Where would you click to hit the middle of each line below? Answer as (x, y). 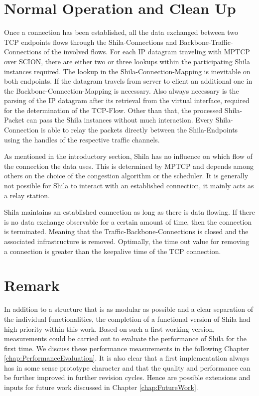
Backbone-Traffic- (206, 42)
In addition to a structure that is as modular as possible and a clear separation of (129, 309)
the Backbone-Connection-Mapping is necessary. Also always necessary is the (122, 90)
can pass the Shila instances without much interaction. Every (120, 120)
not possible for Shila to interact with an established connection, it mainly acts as (129, 186)
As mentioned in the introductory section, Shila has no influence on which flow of (128, 156)
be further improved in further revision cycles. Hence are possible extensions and (127, 377)
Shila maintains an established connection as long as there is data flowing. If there (129, 212)
